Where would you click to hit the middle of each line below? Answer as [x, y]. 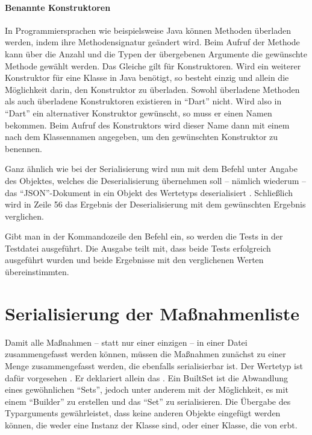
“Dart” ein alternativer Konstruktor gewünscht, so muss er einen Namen [139, 113]
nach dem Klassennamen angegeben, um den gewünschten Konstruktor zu [142, 137]
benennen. [23, 148]
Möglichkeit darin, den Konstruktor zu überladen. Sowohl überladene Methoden [152, 89]
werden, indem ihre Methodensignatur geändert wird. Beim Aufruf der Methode [152, 42]
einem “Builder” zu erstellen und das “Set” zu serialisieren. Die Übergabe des [148, 401]
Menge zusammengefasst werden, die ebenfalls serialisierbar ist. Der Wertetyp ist [154, 365]
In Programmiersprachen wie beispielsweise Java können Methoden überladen [148, 30]
